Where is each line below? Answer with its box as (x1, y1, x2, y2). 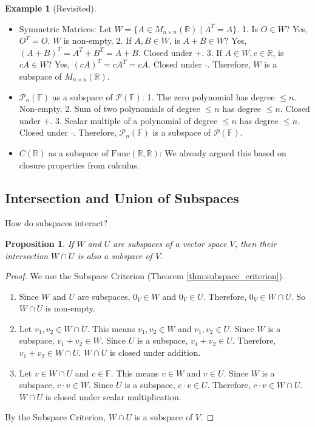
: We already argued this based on (159, 146, 286, 159)
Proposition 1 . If (5, 237, 74, 249)
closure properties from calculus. (19, 158, 140, 171)
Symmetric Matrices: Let (19, 22, 112, 35)
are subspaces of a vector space (113, 237, 227, 249)
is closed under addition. (109, 346, 201, 359)
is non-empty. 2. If (63, 34, 132, 47)
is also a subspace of (77, 249, 152, 262)
